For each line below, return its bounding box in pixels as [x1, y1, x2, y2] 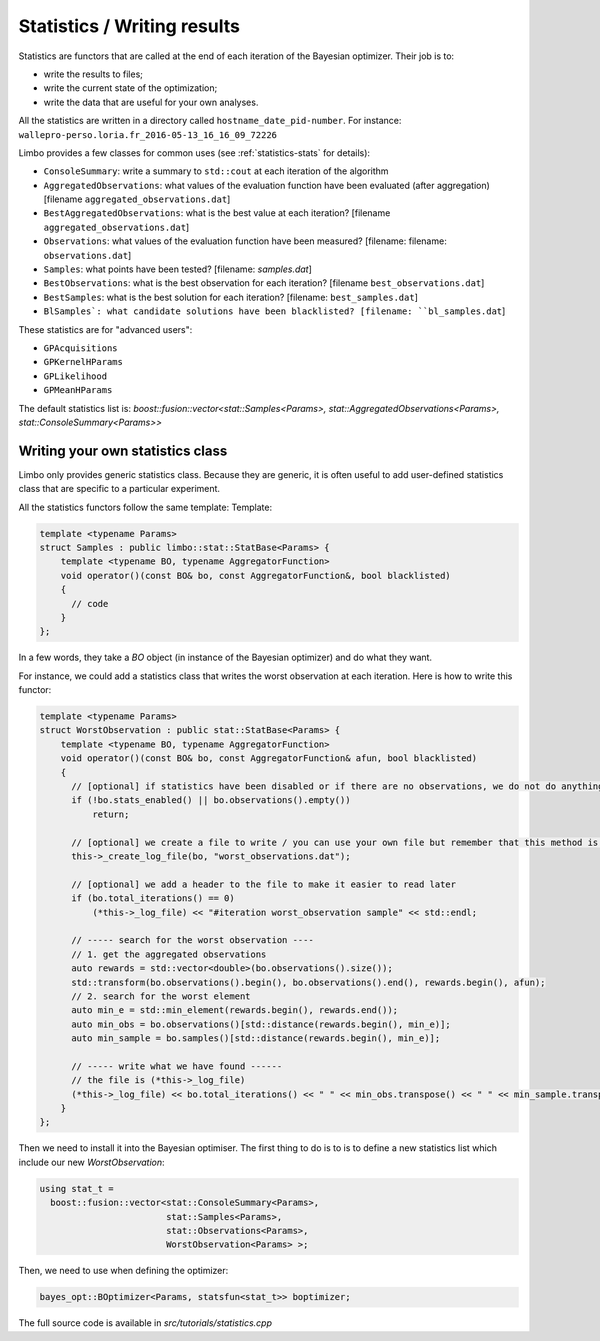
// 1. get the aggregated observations [71, 948, 267, 960]
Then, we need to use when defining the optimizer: [18, 1265, 229, 1277]
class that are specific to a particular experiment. [18, 483, 220, 495]
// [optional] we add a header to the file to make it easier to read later [71, 878, 457, 890]
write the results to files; [43, 68, 144, 80]
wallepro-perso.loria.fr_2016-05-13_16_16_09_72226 [18, 129, 278, 140]
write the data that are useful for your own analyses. [43, 96, 259, 108]
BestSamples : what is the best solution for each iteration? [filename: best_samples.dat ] [43, 291, 419, 303]
